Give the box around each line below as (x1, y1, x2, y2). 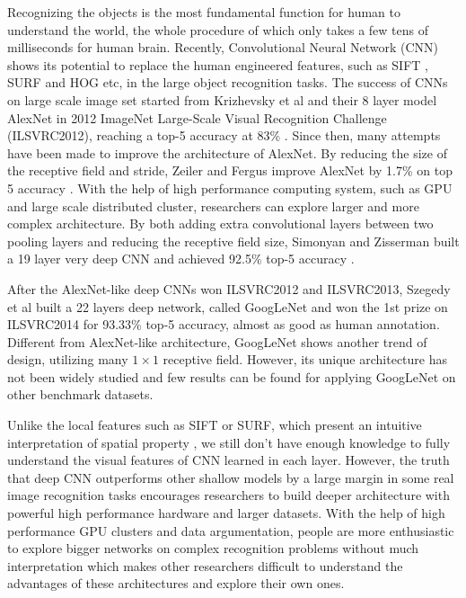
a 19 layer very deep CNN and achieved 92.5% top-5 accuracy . (7, 249, 355, 268)
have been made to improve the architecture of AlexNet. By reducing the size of (7, 143, 447, 162)
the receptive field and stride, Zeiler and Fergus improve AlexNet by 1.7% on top (7, 161, 453, 180)
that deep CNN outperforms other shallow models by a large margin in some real (7, 468, 454, 486)
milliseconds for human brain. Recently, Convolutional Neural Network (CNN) (7, 38, 439, 57)
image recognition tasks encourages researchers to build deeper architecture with (7, 486, 450, 504)
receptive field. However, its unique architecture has (163, 350, 448, 369)
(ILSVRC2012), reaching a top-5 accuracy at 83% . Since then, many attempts (7, 126, 441, 145)
